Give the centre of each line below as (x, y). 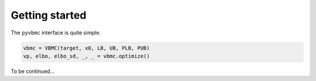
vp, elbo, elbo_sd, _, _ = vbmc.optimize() (87, 56)
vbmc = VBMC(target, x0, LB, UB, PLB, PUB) (87, 48)
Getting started (49, 15)
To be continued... (33, 71)
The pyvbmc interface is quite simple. (56, 33)
